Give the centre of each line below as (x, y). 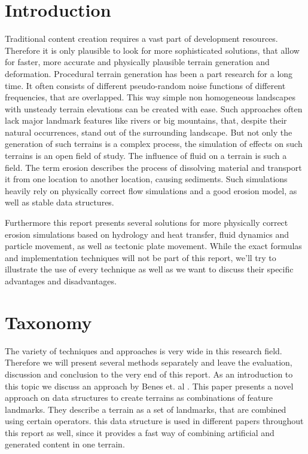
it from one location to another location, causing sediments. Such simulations (146, 179)
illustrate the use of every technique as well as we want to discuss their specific (149, 269)
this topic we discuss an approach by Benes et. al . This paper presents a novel (149, 386)
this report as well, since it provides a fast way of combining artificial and (140, 432)
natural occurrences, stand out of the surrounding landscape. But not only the (149, 132)
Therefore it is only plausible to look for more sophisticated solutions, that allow (152, 50)
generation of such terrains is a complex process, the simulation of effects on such (154, 144)
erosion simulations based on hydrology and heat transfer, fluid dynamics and (147, 234)
